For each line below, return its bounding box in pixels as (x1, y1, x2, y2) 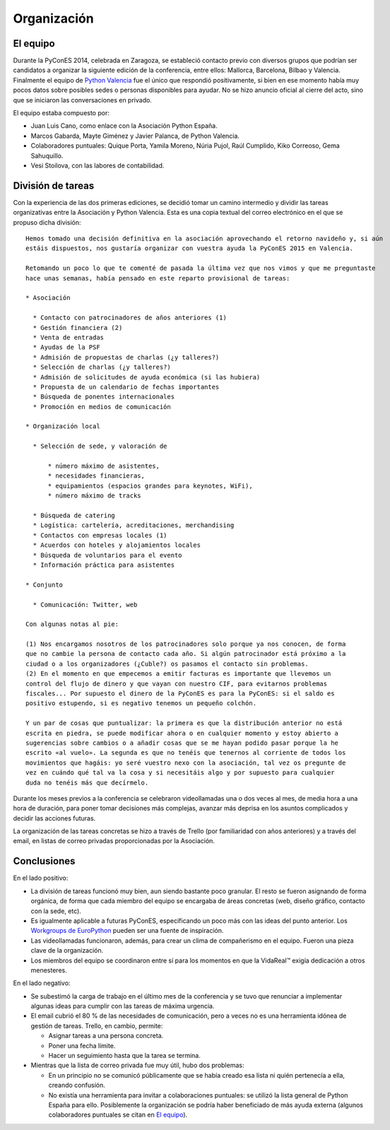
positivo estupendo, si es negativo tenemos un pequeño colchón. (25, 700, 257, 707)
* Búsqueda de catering (32, 511, 116, 519)
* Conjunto (25, 580, 64, 589)
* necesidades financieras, (47, 472, 145, 480)
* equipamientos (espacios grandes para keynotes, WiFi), (47, 481, 254, 490)
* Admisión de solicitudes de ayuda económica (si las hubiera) (32, 373, 261, 381)
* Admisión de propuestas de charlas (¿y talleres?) (32, 353, 220, 361)
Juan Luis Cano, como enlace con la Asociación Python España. (30, 122, 218, 130)
